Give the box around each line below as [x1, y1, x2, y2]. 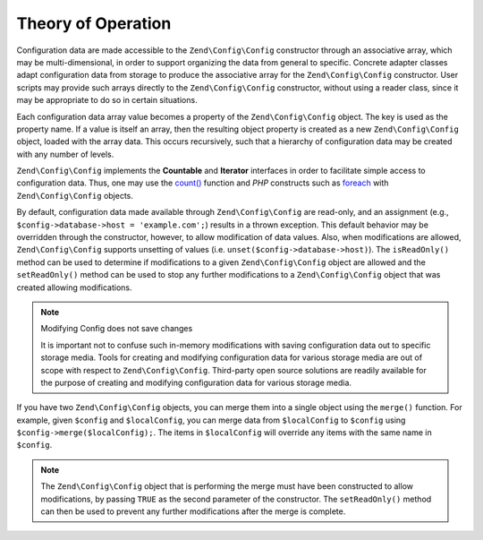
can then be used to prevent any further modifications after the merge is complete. [40, 506, 346, 517]
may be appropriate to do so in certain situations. [16, 95, 198, 106]
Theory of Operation [16, 13, 172, 33]
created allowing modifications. [16, 282, 132, 293]
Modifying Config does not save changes [40, 323, 193, 334]
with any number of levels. [16, 149, 114, 159]
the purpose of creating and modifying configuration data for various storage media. [40, 377, 352, 388]
